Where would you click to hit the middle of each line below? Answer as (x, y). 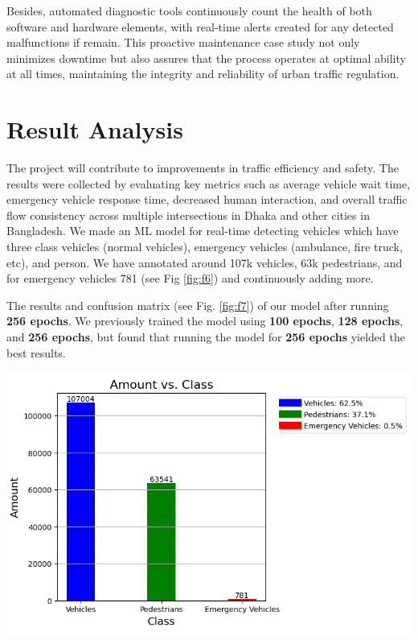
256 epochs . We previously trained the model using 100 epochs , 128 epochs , (205, 321)
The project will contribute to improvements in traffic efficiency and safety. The (203, 168)
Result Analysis (95, 129)
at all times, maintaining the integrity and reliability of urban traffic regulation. (203, 74)
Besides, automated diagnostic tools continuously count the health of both (189, 10)
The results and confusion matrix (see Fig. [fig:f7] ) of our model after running (198, 305)
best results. (36, 352)
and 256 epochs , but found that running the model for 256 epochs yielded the (206, 337)
